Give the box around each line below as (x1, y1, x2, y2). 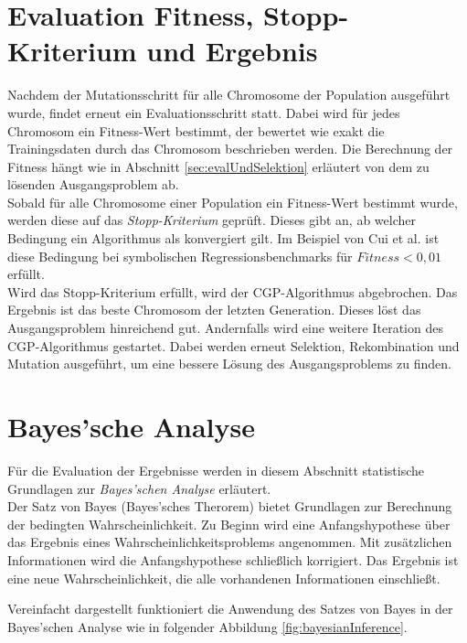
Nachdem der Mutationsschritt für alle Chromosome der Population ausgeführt (7, 85, 451, 104)
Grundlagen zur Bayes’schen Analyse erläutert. (7, 478, 271, 498)
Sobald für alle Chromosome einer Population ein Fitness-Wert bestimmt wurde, (7, 192, 458, 211)
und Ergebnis (146, 32, 318, 70)
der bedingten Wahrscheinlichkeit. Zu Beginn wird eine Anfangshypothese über (7, 514, 451, 533)
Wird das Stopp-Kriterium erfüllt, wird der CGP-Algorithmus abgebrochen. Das (7, 282, 458, 301)
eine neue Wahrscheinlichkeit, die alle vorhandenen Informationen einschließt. (7, 568, 440, 587)
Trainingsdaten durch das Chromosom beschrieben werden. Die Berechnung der (7, 139, 453, 158)
